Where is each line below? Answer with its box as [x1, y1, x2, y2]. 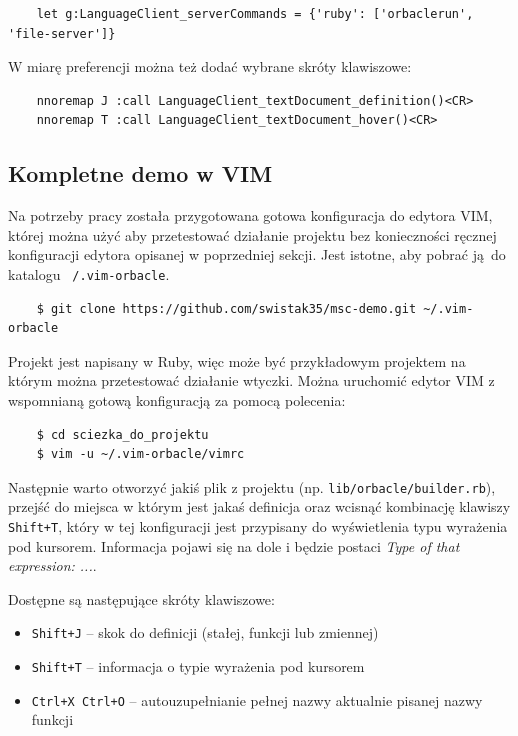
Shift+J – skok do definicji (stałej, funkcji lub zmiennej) [31, 622, 379, 643]
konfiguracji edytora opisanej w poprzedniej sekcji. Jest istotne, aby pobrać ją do [8, 244, 506, 265]
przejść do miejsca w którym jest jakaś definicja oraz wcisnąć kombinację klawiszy [8, 496, 511, 517]
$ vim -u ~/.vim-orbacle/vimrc [36, 447, 245, 462]
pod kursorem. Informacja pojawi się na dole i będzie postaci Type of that [8, 535, 460, 556]
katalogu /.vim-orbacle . [8, 263, 170, 284]
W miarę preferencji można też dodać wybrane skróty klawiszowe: [8, 56, 412, 77]
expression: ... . [8, 555, 97, 576]
